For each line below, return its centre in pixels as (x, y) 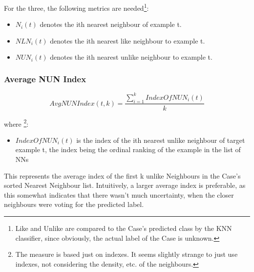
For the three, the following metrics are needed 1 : (76, 7)
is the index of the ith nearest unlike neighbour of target (161, 140)
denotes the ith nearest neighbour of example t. (111, 24)
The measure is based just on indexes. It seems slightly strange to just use (127, 254)
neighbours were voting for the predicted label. (74, 204)
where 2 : (16, 123)
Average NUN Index (45, 79)
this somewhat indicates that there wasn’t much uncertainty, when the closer (119, 194)
